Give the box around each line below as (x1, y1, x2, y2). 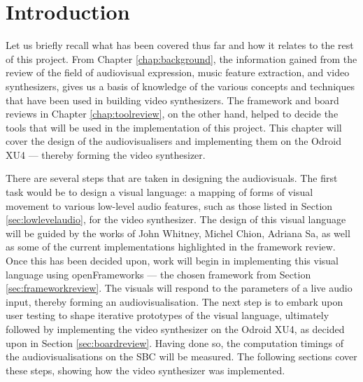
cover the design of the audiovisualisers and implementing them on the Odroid (6, 134, 341, 148)
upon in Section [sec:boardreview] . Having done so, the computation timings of (6, 335, 343, 350)
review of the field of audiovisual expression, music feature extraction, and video (6, 65, 350, 80)
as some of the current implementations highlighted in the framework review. (6, 239, 336, 254)
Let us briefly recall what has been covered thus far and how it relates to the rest (6, 38, 354, 52)
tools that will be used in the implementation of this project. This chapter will (6, 120, 342, 134)
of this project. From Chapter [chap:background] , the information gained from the (6, 51, 357, 66)
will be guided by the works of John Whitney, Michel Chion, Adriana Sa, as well (6, 225, 350, 240)
